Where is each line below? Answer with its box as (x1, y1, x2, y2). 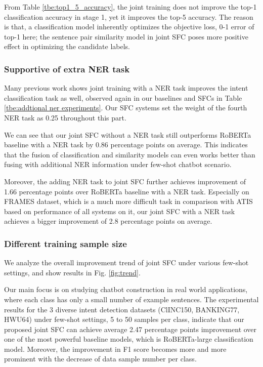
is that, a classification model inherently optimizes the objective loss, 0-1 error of (4, 21, 254, 32)
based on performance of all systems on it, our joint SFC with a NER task (4, 206, 235, 216)
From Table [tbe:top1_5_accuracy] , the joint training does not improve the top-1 (4, 2, 257, 12)
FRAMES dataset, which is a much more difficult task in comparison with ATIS (4, 196, 253, 207)
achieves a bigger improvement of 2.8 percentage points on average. (4, 216, 212, 226)
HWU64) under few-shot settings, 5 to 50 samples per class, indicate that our (4, 314, 244, 324)
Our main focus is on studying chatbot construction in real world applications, (4, 284, 248, 295)
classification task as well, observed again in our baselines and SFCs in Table (4, 92, 242, 103)
